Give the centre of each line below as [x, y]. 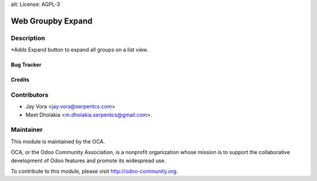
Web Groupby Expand [52, 21]
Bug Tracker [26, 65]
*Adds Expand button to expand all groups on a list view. [80, 50]
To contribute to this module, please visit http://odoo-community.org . [95, 171]
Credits [20, 80]
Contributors [30, 95]
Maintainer [27, 130]
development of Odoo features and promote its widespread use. [88, 160]
